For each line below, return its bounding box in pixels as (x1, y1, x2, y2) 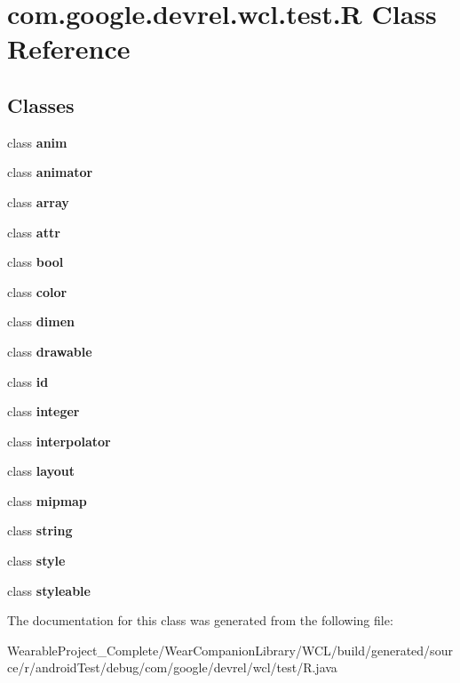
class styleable (7, 581, 91, 599)
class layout (7, 462, 75, 480)
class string (7, 521, 73, 540)
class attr (7, 222, 60, 241)
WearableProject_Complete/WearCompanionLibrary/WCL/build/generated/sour (7, 640, 453, 659)
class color (7, 282, 67, 301)
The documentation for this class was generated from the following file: (7, 611, 393, 630)
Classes (7, 91, 75, 118)
